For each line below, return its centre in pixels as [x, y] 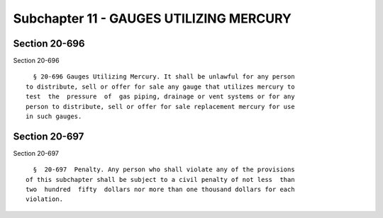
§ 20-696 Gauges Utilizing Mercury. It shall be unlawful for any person [164, 77]
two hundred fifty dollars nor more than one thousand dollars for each [160, 190]
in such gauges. [54, 116]
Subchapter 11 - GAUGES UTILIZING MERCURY [152, 18]
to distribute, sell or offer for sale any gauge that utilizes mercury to [160, 86]
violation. [45, 199]
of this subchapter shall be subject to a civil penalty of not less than [160, 179]
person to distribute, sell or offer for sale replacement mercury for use [160, 107]
